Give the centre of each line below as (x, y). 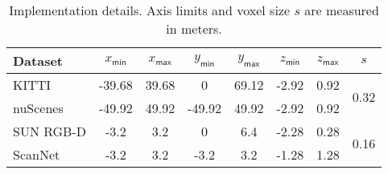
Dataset (38, 61)
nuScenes (38, 108)
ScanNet (37, 154)
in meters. (194, 28)
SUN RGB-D (50, 131)
